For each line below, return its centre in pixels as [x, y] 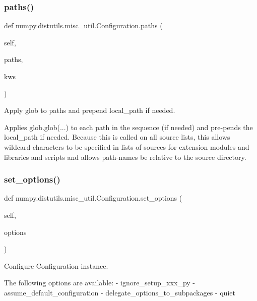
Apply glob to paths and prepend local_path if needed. [90, 110]
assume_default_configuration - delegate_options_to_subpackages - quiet [120, 292]
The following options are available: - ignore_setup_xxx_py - [100, 283]
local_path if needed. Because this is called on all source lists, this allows [117, 137]
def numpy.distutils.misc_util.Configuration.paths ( [83, 25]
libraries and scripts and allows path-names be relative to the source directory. [125, 157]
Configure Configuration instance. [56, 265]
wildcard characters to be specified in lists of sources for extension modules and [127, 146]
